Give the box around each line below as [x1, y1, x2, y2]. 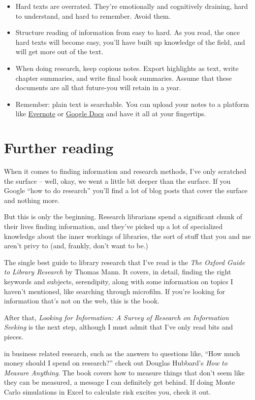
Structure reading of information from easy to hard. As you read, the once [15, 27, 240, 37]
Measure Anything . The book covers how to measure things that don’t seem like [4, 367, 245, 377]
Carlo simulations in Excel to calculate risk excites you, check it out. [4, 386, 211, 397]
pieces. [4, 331, 24, 341]
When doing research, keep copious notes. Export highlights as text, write [15, 63, 239, 73]
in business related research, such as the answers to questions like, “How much [4, 348, 240, 358]
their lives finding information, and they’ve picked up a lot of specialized [4, 221, 223, 232]
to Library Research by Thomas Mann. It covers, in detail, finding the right [4, 267, 231, 277]
